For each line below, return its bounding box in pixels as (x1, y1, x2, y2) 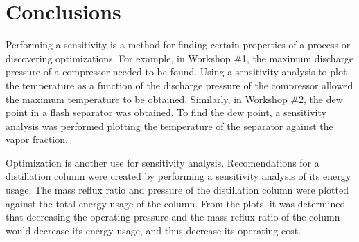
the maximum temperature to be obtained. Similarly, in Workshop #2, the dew (6, 91, 343, 106)
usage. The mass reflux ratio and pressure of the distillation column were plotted (6, 183, 349, 197)
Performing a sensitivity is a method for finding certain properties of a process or (6, 37, 351, 52)
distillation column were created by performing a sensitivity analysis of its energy (6, 169, 351, 183)
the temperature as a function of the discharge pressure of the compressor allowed (6, 77, 353, 92)
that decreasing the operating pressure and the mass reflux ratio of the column (6, 210, 340, 224)
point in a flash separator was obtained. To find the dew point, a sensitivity (6, 105, 326, 120)
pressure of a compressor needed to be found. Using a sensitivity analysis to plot (6, 64, 347, 79)
